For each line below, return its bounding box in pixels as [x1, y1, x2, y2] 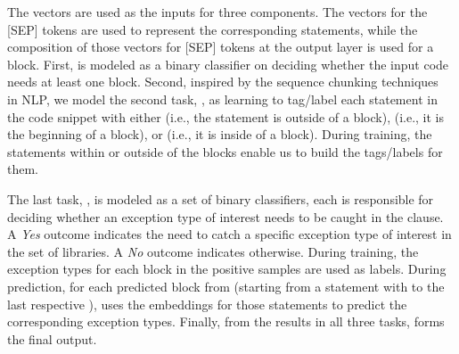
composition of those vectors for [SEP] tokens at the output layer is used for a [7, 37, 434, 56]
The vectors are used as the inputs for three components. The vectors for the [7, 3, 428, 21]
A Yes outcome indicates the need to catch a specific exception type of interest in [7, 225, 452, 243]
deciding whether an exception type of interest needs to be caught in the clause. [7, 207, 444, 226]
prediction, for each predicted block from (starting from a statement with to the [7, 276, 445, 295]
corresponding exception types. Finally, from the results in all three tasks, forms [7, 312, 445, 331]
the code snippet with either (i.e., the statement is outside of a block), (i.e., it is [7, 107, 445, 126]
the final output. [7, 329, 97, 348]
